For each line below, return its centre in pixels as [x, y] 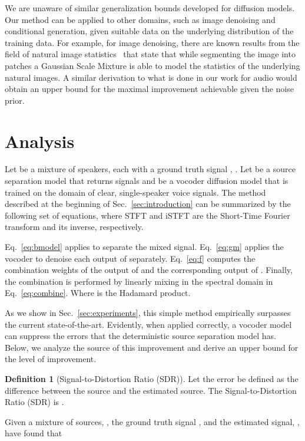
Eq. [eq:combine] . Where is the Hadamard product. [98, 293]
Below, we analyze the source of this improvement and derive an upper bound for [152, 347]
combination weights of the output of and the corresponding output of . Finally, [149, 270]
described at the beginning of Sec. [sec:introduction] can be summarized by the [148, 204]
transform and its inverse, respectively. [74, 227]
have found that [34, 433]
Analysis [40, 141]
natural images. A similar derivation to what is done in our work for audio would [151, 77]
